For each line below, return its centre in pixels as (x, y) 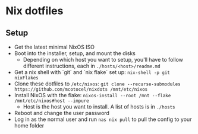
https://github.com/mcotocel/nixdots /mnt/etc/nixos (81, 90)
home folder (29, 125)
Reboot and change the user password (62, 113)
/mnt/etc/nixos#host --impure (52, 101)
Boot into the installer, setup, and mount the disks (75, 53)
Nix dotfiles (34, 11)
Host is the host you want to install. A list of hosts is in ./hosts (99, 107)
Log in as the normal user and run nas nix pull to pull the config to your (103, 119)
